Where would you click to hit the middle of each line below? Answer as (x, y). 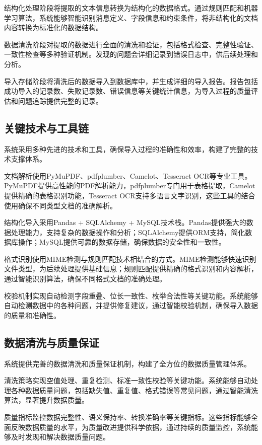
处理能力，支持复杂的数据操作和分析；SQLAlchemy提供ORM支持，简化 (128, 232)
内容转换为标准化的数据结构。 (53, 27)
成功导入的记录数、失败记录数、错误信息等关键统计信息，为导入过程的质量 (127, 91)
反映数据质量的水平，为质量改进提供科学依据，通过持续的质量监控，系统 (131, 427)
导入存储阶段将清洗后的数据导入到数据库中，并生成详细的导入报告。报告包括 (131, 81)
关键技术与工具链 (46, 128)
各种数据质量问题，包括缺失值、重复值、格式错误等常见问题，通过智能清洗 (134, 390)
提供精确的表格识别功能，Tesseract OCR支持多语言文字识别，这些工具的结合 (130, 195)
